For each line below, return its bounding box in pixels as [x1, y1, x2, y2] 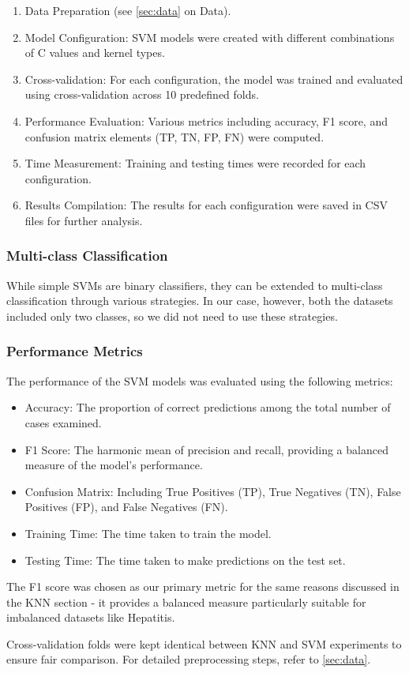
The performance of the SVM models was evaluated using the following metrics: [6, 372, 393, 389]
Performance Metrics [6, 341, 143, 361]
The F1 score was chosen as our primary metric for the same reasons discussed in [6, 578, 400, 595]
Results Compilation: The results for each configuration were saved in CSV [24, 197, 388, 213]
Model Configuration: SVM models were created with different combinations [24, 28, 395, 45]
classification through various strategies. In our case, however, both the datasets [6, 292, 393, 309]
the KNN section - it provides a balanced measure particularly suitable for [6, 593, 366, 610]
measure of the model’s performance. [24, 457, 203, 473]
